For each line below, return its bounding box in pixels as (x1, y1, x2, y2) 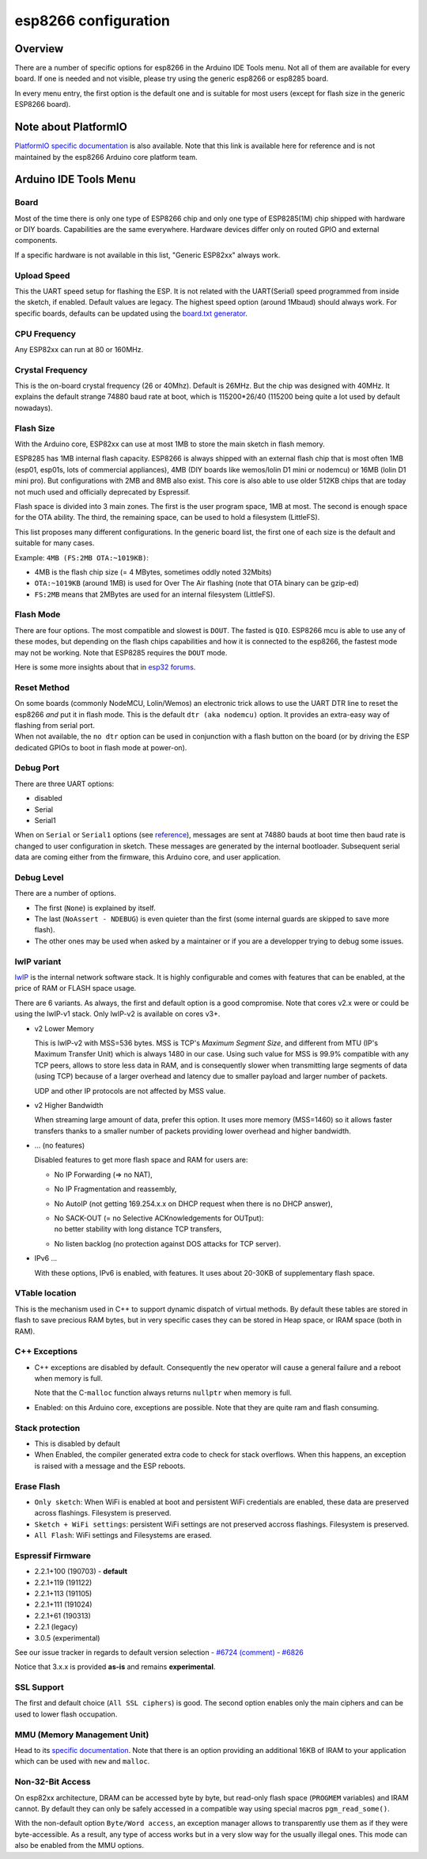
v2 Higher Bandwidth (34, 1100, 104, 1110)
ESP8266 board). (14, 100, 71, 109)
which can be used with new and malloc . (14, 1757, 150, 1766)
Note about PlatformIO (14, 120, 128, 134)
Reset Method (14, 681, 70, 692)
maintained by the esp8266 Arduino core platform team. (14, 152, 198, 161)
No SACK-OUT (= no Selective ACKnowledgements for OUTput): (54, 1213, 264, 1223)
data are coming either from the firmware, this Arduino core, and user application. (14, 852, 281, 862)
